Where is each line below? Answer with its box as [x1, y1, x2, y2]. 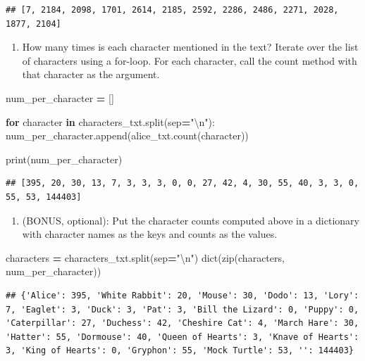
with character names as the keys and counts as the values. [22, 227, 278, 241]
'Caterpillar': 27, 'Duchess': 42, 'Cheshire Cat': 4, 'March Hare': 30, [6, 318, 359, 329]
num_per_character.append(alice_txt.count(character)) [6, 128, 249, 143]
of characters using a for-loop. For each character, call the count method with [22, 53, 357, 68]
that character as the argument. [22, 67, 160, 82]
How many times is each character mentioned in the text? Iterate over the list [22, 39, 359, 54]
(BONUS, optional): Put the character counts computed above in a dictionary [22, 213, 359, 227]
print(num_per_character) [6, 151, 123, 166]
